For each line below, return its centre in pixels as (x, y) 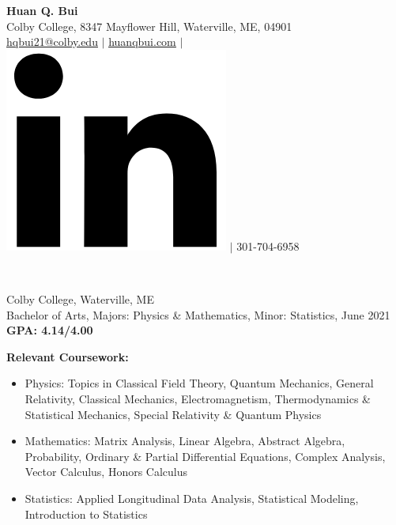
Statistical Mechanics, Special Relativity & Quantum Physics (173, 414)
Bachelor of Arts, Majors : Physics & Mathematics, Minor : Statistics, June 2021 (198, 314)
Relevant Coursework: (68, 356)
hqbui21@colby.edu (52, 42)
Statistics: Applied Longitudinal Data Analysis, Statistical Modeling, (192, 498)
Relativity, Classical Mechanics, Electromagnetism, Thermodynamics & (198, 398)
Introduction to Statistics (86, 514)
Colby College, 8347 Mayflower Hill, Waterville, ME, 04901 (149, 26)
